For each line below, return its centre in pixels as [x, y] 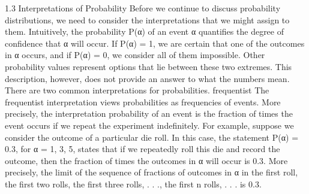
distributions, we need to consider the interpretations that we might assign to [147, 19]
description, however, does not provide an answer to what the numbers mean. [147, 78]
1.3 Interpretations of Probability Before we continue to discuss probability [143, 8]
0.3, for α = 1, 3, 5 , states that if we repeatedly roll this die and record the [142, 149]
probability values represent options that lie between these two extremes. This [148, 66]
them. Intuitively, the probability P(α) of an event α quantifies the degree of [144, 31]
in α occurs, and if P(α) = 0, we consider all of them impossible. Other [135, 55]
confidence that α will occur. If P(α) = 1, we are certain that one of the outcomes [155, 43]
